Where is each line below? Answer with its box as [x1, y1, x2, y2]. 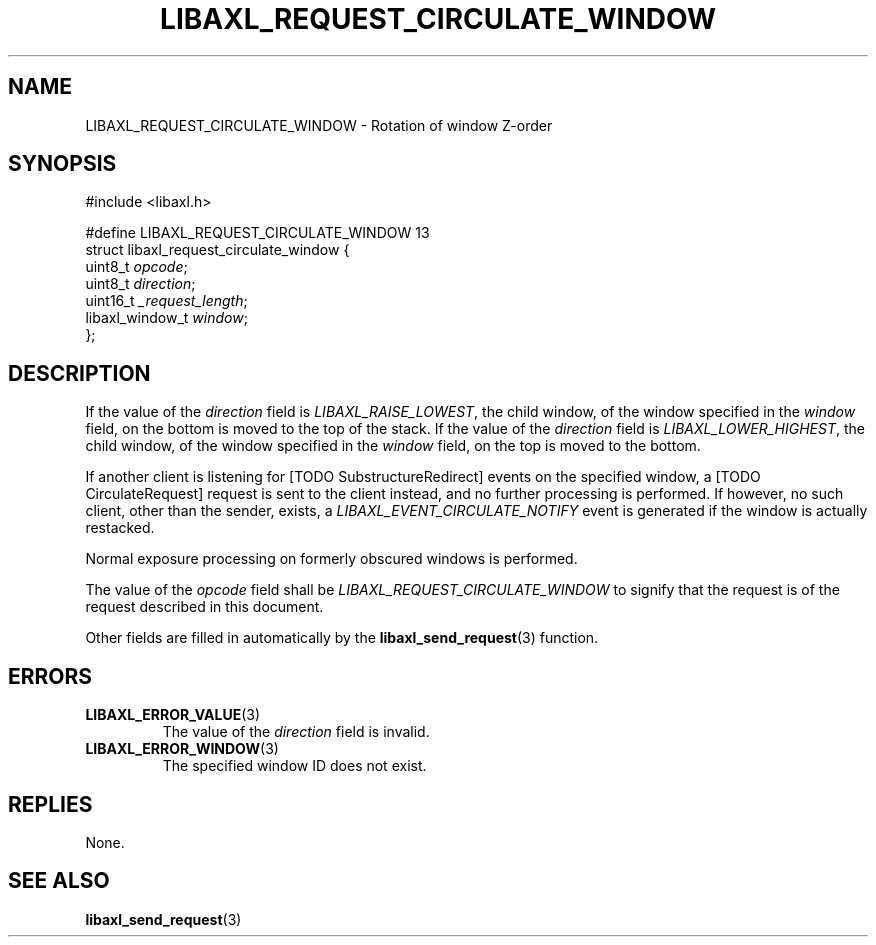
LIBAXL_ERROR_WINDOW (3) [85, 740, 279, 758]
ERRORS [8, 663, 93, 689]
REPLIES [8, 791, 93, 817]
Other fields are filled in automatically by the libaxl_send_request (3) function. [85, 629, 599, 647]
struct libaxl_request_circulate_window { [85, 241, 350, 259]
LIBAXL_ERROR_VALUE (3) [85, 706, 261, 724]
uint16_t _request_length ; [85, 292, 248, 310]
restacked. [85, 519, 155, 537]
